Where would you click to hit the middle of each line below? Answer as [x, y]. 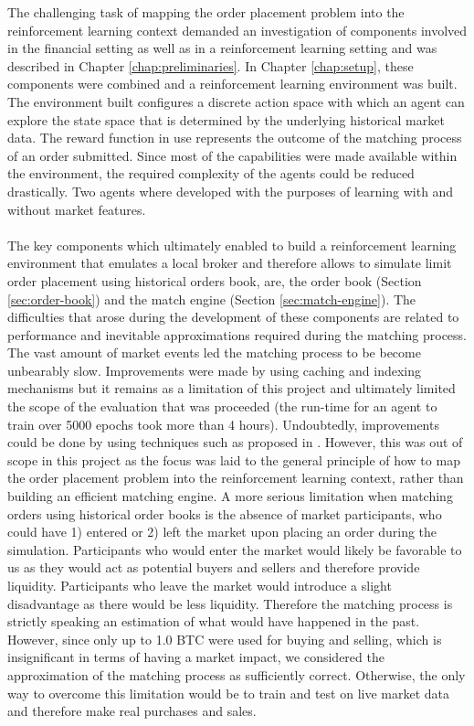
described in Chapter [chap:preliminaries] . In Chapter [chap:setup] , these [211, 65]
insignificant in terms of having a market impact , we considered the [196, 657]
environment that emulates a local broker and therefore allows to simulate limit [230, 263]
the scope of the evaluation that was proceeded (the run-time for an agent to [222, 406]
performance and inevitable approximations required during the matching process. [237, 334]
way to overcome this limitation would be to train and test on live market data [229, 693]
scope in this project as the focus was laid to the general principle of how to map [234, 459]
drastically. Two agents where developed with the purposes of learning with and [231, 191]
